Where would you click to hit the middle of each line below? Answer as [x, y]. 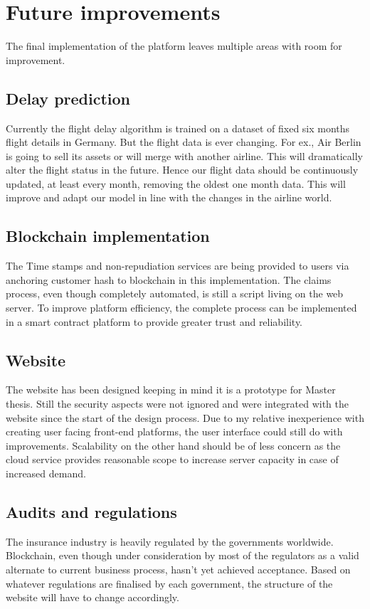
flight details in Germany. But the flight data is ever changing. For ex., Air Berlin [184, 142]
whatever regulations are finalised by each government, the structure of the [169, 583]
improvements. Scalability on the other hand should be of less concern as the [173, 445]
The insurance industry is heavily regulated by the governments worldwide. [170, 541]
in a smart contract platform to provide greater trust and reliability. [154, 321]
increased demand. [46, 473]
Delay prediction [68, 98]
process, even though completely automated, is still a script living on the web [175, 293]
